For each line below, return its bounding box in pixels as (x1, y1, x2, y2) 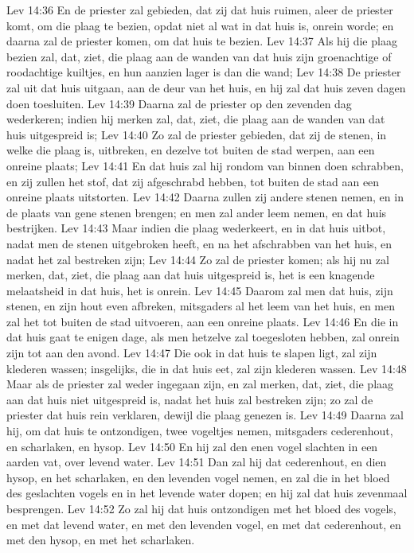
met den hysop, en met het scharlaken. (6, 532, 195, 548)
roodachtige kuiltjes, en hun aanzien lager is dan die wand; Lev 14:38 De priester (6, 64, 401, 80)
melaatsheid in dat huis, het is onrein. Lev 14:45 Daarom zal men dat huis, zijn (6, 282, 393, 298)
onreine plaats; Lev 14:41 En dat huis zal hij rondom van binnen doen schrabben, (6, 157, 404, 173)
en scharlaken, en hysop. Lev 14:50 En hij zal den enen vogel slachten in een (6, 438, 378, 454)
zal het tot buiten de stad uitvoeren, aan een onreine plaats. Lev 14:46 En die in (6, 313, 399, 329)
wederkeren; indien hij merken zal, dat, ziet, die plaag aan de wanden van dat (6, 111, 385, 127)
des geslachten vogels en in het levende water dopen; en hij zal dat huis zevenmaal (6, 485, 408, 501)
